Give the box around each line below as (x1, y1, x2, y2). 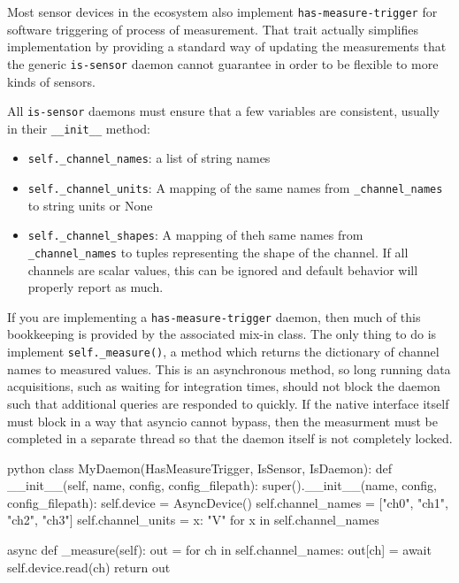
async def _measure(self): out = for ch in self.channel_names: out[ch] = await (7, 541, 432, 559)
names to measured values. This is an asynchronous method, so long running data (7, 359, 451, 378)
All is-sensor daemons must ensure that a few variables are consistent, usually (7, 102, 440, 120)
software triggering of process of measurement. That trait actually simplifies (7, 19, 419, 38)
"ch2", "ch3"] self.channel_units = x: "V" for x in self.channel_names (7, 510, 379, 529)
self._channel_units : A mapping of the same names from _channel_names (27, 179, 443, 197)
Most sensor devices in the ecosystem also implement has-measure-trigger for (7, 3, 438, 20)
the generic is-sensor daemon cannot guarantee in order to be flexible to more (7, 54, 439, 73)
